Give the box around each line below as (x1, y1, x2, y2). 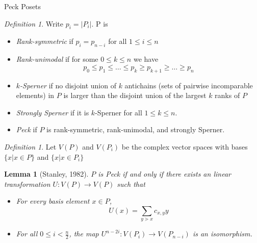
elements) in (16, 90, 55, 101)
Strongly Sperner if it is (16, 107, 89, 117)
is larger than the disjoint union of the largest (63, 90, 207, 101)
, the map (69, 228, 99, 239)
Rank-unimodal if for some (16, 54, 98, 64)
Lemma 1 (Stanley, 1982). (4, 168, 89, 179)
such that (117, 178, 145, 189)
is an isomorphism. (192, 228, 252, 239)
